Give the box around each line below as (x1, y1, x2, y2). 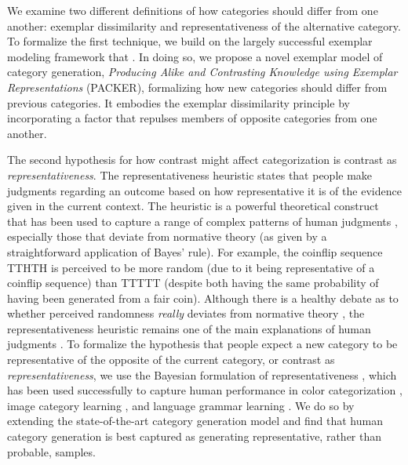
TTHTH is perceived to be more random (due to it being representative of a (7, 259, 375, 275)
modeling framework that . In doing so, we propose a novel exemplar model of (7, 48, 383, 64)
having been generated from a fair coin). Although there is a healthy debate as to (7, 289, 399, 306)
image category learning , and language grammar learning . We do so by (7, 397, 355, 413)
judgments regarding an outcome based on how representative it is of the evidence (7, 182, 402, 198)
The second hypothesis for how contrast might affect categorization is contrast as (7, 151, 397, 168)
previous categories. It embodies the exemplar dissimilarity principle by (7, 94, 350, 111)
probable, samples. (7, 443, 96, 460)
